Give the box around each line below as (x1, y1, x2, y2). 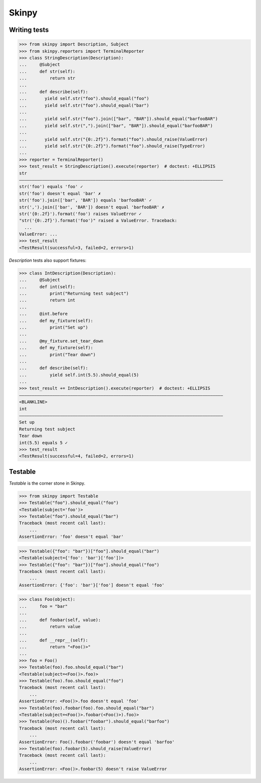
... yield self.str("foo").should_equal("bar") (19, 102, 149, 108)
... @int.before (19, 311, 68, 317)
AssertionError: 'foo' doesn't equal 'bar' (19, 534, 124, 540)
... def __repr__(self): (19, 637, 88, 643)
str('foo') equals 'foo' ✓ (19, 184, 83, 189)
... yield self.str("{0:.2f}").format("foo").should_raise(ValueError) (19, 136, 208, 142)
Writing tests (9, 26, 49, 34)
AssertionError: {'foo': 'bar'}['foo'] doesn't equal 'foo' (19, 582, 165, 588)
